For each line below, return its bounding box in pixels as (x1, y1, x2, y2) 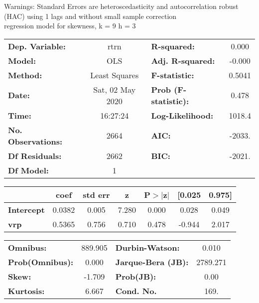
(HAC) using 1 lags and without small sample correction (4, 10, 177, 21)
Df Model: (8, 164, 49, 176)
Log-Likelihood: (151, 109, 214, 121)
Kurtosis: (8, 285, 45, 297)
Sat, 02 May (93, 83, 136, 95)
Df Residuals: (8, 150, 62, 161)
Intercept (8, 203, 45, 215)
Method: (8, 69, 42, 81)
